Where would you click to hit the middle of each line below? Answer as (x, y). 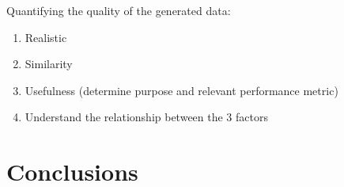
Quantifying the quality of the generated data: (119, 10)
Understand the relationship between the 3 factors (146, 117)
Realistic (46, 37)
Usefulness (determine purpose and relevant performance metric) (181, 90)
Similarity (49, 64)
